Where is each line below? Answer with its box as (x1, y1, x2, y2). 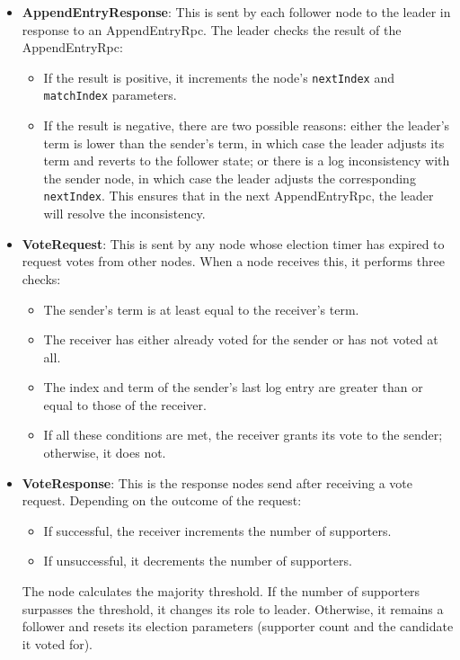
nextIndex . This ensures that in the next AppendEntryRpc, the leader (43, 186, 434, 205)
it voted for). (22, 634, 93, 653)
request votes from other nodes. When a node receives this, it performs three (22, 252, 445, 271)
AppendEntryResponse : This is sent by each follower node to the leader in (22, 3, 451, 21)
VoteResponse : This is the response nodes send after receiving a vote (22, 473, 413, 492)
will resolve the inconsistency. (43, 204, 206, 223)
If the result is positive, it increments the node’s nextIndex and (43, 67, 394, 86)
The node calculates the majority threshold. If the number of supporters (22, 582, 420, 601)
